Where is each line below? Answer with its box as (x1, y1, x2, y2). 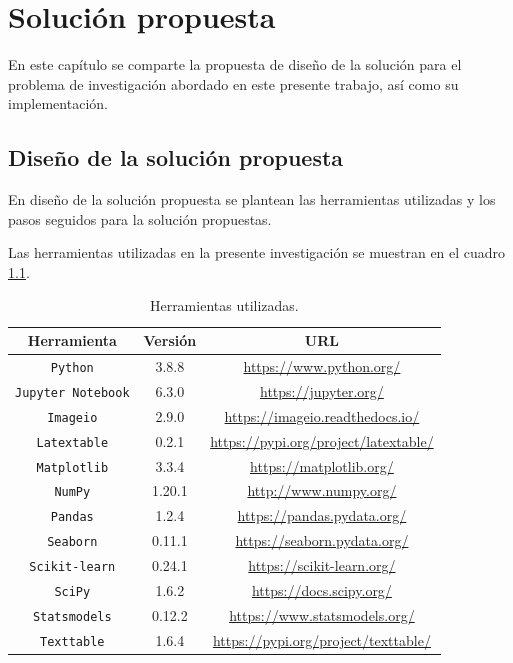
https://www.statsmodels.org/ (229, 605, 415, 626)
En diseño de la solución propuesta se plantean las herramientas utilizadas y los (8, 189, 496, 210)
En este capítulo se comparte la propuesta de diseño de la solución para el (8, 54, 462, 75)
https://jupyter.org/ (259, 380, 384, 401)
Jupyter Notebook (15, 385, 130, 400)
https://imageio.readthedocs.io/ (224, 405, 420, 426)
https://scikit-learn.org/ (248, 555, 396, 576)
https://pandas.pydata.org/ (237, 505, 407, 526)
